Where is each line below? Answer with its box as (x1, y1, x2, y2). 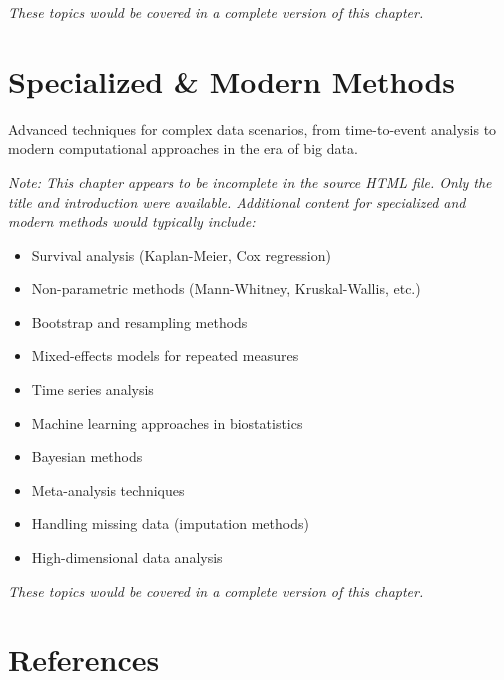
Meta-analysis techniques (31, 479, 185, 500)
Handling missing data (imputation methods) (31, 513, 309, 534)
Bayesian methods (31, 446, 143, 467)
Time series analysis (31, 379, 154, 400)
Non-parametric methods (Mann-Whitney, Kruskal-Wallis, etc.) (31, 278, 421, 299)
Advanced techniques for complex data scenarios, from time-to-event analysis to (8, 118, 497, 139)
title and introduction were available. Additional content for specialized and (8, 191, 466, 212)
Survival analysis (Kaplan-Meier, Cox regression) (31, 244, 331, 265)
